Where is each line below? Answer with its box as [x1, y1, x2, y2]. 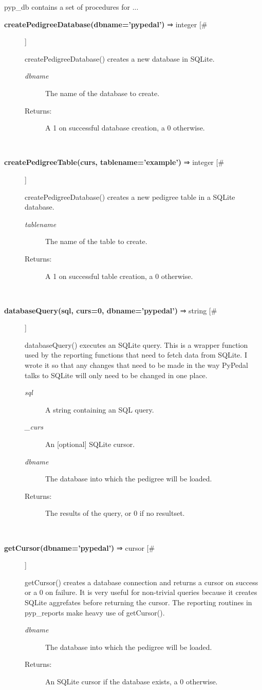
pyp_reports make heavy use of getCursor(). [25, 607, 165, 618]
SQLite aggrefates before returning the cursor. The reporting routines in [25, 596, 252, 607]
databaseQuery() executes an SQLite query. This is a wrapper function [25, 339, 248, 350]
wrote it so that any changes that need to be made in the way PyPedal [25, 360, 248, 370]
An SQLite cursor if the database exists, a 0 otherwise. [45, 676, 218, 686]
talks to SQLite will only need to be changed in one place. [25, 369, 208, 380]
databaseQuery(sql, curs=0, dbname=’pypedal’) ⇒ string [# [4, 305, 217, 315]
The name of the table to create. [45, 236, 147, 247]
